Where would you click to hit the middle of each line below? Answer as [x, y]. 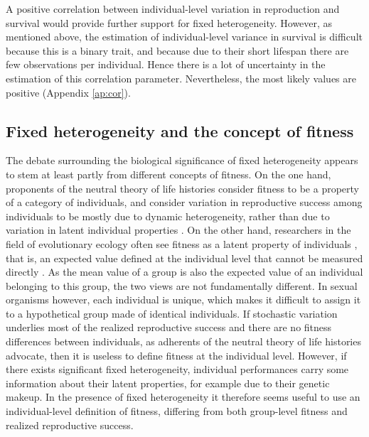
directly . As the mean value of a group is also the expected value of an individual [184, 272]
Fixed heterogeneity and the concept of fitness [180, 130]
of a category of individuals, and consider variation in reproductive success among [184, 202]
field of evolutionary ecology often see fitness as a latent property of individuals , [182, 243]
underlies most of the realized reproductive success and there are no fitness [169, 327]
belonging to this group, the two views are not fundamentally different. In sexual [182, 285]
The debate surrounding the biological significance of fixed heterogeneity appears [182, 160]
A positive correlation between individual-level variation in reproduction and [173, 9]
